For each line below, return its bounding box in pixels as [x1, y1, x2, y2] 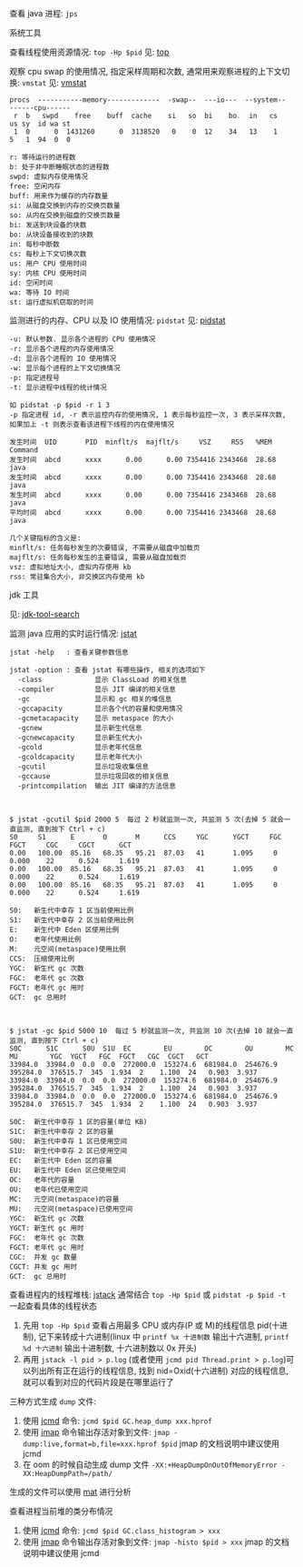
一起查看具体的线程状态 [9, 1301, 97, 1311]
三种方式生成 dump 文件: [9, 1396, 97, 1407]
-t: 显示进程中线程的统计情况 [9, 383, 107, 392]
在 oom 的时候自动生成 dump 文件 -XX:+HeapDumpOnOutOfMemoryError [22, 1459, 279, 1470]
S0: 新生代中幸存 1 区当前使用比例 [9, 906, 134, 915]
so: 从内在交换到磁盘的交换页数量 [9, 211, 121, 220]
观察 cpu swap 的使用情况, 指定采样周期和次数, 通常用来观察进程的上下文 [9, 66, 282, 76]
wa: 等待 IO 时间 [9, 288, 70, 297]
